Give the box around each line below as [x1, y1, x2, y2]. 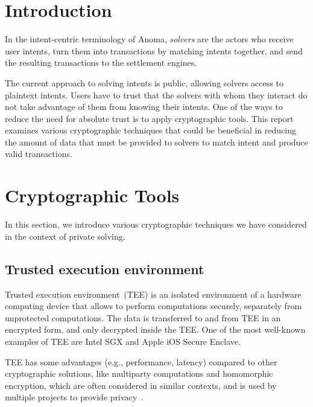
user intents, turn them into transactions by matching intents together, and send [5, 44, 303, 57]
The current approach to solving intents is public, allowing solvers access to [5, 76, 283, 89]
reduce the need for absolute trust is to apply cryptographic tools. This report [5, 112, 294, 124]
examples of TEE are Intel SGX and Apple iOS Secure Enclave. [5, 335, 241, 347]
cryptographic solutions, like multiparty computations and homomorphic [5, 367, 273, 380]
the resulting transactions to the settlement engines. [5, 56, 197, 69]
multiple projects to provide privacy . [5, 391, 144, 403]
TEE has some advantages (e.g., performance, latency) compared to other [5, 355, 277, 368]
